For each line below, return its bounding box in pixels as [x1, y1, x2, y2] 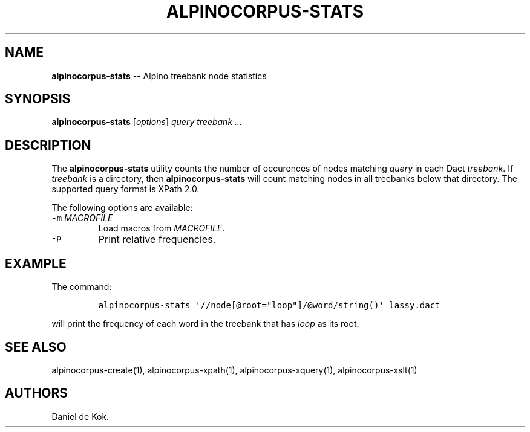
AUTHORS [5, 385, 68, 401]
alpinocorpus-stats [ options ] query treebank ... [51, 117, 243, 127]
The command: [51, 282, 112, 292]
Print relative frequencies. [98, 233, 216, 246]
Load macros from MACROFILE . [98, 223, 225, 234]
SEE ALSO [5, 339, 67, 355]
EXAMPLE [5, 256, 67, 271]
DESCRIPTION [5, 137, 91, 153]
